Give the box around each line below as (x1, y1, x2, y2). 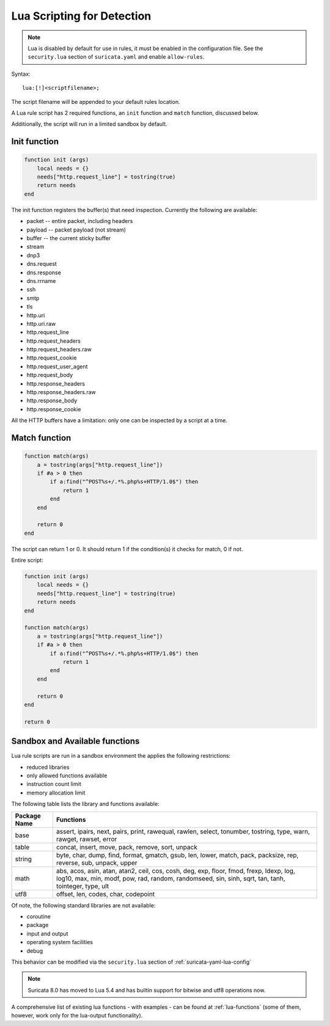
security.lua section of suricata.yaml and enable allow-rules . (28, 53, 205, 60)
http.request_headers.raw (26, 346, 92, 353)
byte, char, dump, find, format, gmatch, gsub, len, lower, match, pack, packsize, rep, (56, 851, 299, 859)
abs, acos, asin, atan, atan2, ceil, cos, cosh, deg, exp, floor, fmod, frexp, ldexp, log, (56, 867, 296, 875)
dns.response (26, 269, 61, 276)
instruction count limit (26, 780, 82, 788)
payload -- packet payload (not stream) (26, 226, 127, 233)
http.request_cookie (26, 354, 77, 362)
